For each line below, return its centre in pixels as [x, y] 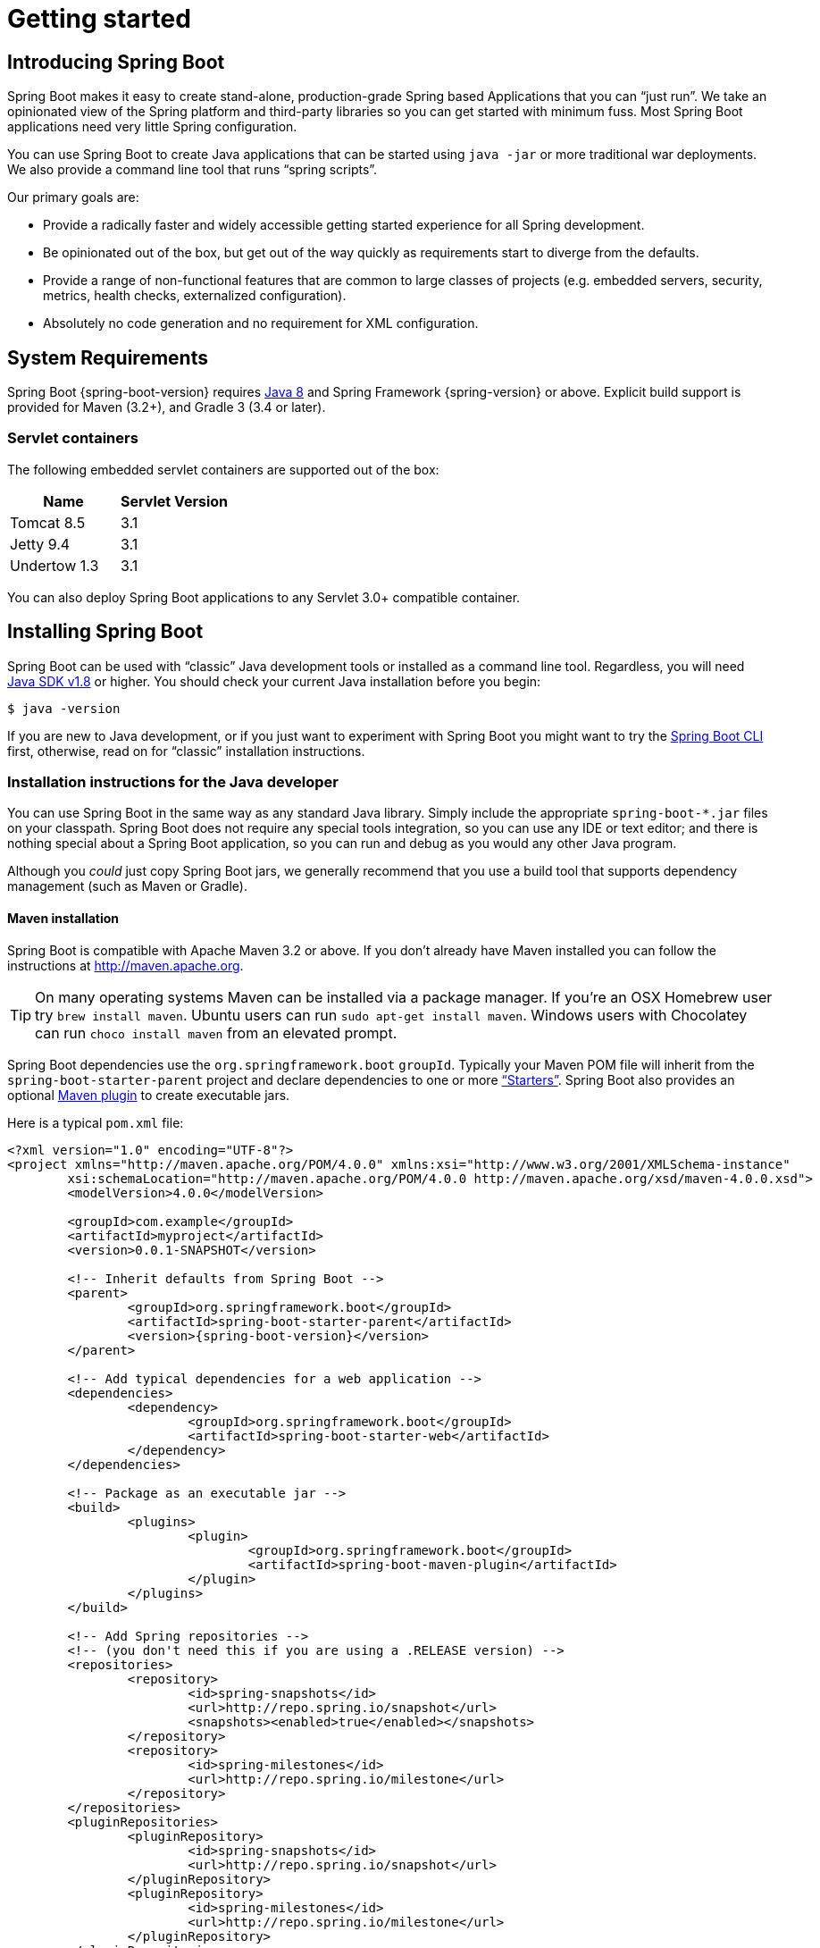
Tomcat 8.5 [48, 522]
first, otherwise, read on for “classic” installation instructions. [186, 751]
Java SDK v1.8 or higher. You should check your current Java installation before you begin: [274, 681]
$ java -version [64, 708]
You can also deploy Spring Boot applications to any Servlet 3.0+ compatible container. [264, 597]
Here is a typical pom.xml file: [96, 1122]
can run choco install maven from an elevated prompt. [216, 1033]
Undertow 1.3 [54, 565]
